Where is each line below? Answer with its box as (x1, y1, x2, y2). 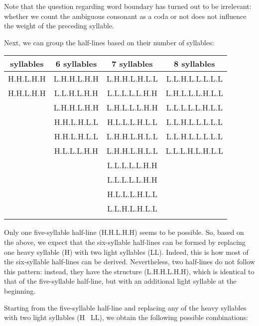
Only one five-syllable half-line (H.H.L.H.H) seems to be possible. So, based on (4, 227, 244, 237)
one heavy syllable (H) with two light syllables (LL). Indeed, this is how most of (4, 246, 249, 257)
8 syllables (174, 58, 215, 70)
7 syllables (112, 58, 153, 70)
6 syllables (55, 58, 97, 70)
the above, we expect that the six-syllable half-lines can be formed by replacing (4, 236, 246, 247)
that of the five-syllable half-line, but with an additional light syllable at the (4, 276, 237, 286)
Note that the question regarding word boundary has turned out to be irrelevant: (4, 1, 252, 11)
